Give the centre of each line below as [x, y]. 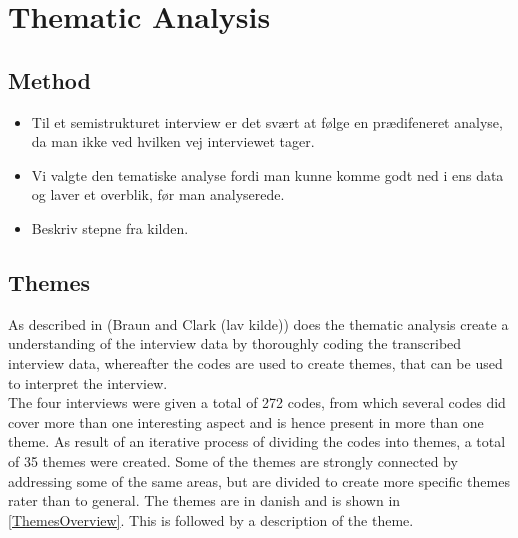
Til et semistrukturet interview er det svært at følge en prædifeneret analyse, [267, 121]
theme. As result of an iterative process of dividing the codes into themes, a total [257, 441]
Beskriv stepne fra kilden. [110, 227]
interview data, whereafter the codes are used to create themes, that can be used [255, 362]
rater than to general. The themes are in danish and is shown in [204, 500]
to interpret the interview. [88, 382]
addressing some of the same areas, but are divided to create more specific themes [259, 480]
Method [49, 79]
